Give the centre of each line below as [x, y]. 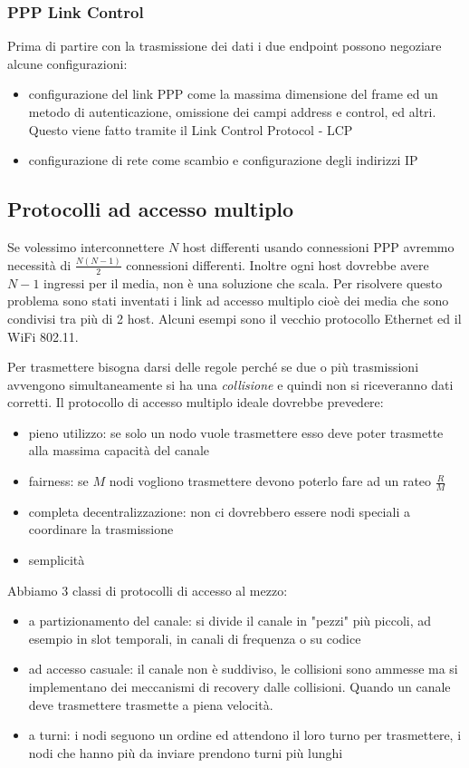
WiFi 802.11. [43, 336]
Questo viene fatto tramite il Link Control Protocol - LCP [191, 129]
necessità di [39, 264]
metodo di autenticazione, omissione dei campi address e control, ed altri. [232, 112]
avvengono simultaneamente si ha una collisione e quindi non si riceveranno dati [230, 384]
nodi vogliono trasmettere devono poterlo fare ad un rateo [270, 481]
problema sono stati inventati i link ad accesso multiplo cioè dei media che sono [228, 301]
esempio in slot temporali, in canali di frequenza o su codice [195, 638]
